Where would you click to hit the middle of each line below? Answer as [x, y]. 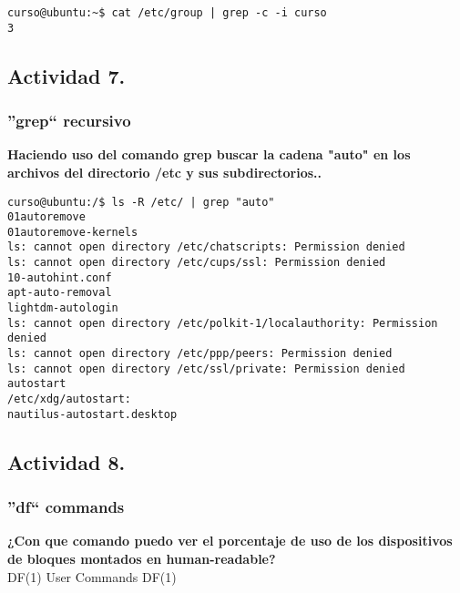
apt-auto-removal [60, 293]
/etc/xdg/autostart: [70, 399]
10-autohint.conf [60, 277]
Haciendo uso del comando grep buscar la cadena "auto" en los [209, 154]
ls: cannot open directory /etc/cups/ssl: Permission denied [197, 263]
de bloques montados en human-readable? [142, 558]
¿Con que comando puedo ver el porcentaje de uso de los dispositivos [230, 541]
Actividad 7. [66, 75]
